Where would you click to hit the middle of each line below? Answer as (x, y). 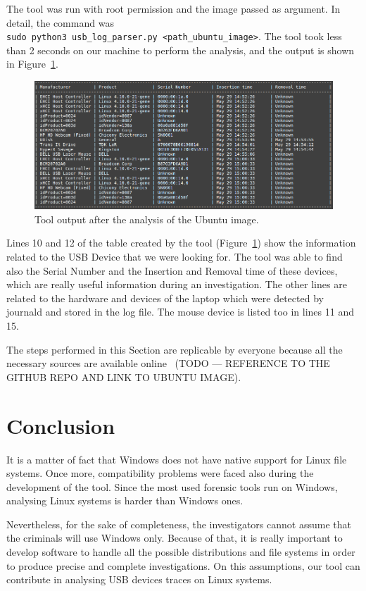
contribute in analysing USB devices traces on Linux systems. (139, 579)
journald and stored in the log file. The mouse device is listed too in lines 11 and (180, 312)
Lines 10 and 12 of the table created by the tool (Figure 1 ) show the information (181, 243)
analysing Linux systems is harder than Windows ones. (125, 500)
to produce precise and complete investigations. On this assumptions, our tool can (183, 565)
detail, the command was (60, 22)
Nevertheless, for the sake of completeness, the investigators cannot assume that (179, 524)
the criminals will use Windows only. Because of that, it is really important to (175, 538)
